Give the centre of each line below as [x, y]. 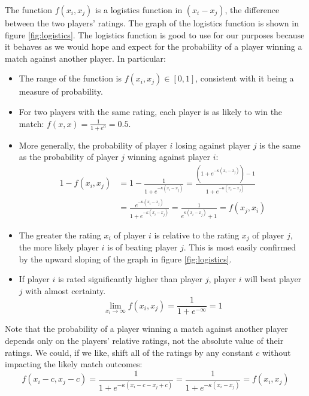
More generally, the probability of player [93, 145]
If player [34, 279]
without [276, 352]
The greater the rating [60, 235]
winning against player [169, 157]
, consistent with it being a [245, 78]
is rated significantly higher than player [130, 279]
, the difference [252, 10]
